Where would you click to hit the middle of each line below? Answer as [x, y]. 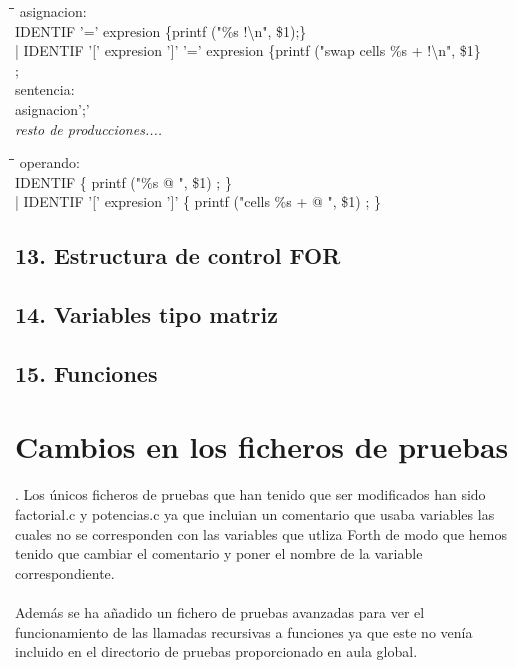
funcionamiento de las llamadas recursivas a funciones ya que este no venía [244, 631]
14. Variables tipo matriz [146, 314]
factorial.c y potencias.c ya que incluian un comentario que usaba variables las [255, 514]
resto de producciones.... [89, 128]
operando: [50, 162]
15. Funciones [86, 372]
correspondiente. [65, 572]
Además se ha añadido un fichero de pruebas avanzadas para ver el [220, 611]
